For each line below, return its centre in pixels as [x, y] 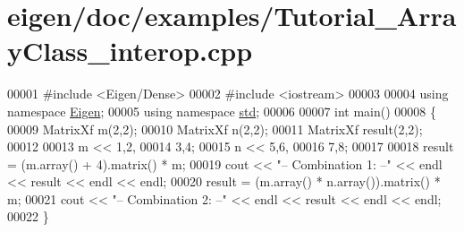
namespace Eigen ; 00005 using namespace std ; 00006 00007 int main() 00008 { [222, 111]
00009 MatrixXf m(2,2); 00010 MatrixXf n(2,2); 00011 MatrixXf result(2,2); [215, 129]
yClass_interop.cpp [130, 51]
